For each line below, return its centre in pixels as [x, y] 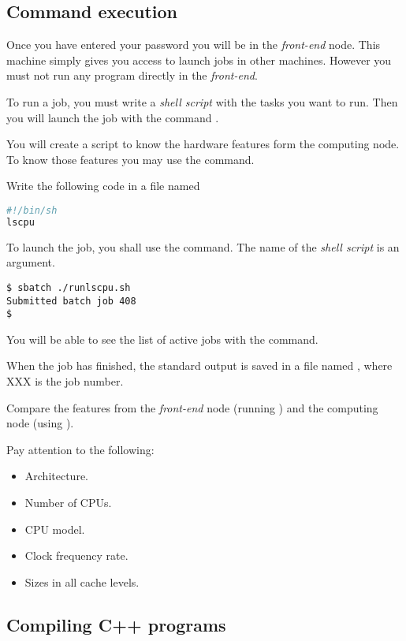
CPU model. [55, 529]
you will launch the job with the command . [113, 117]
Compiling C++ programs [116, 624]
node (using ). [40, 423]
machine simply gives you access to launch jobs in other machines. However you [199, 60]
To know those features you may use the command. [130, 159]
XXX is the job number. [65, 381]
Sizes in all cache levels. [82, 581]
